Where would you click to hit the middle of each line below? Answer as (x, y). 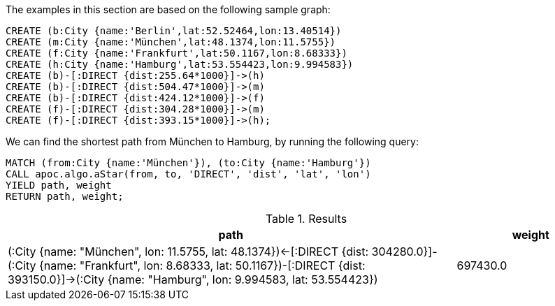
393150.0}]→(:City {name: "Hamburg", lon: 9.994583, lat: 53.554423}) (193, 279)
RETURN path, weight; (65, 196)
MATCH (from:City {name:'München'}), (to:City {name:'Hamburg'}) (188, 163)
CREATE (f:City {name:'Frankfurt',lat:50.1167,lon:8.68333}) (176, 53)
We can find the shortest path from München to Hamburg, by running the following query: (212, 141)
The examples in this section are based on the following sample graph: (168, 9)
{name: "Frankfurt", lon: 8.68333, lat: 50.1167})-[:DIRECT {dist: (202, 265)
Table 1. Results (306, 219)
